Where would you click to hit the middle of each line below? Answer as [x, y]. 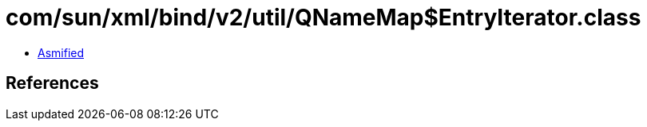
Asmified [61, 52]
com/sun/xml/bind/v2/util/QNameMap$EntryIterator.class [323, 17]
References [52, 83]
